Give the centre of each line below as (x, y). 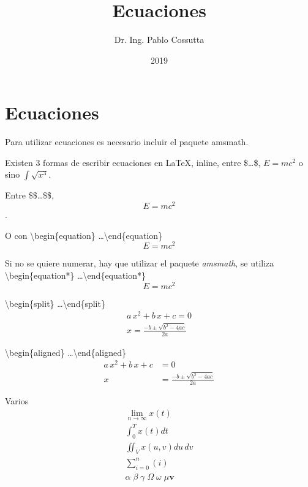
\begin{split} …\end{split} (55, 303)
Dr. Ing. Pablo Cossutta (159, 40)
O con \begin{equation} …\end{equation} (84, 235)
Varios (17, 401)
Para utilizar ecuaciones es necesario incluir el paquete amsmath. (127, 142)
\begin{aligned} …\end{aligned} (66, 352)
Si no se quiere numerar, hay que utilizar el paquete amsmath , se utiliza (140, 263)
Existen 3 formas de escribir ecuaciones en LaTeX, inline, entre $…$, (133, 162)
